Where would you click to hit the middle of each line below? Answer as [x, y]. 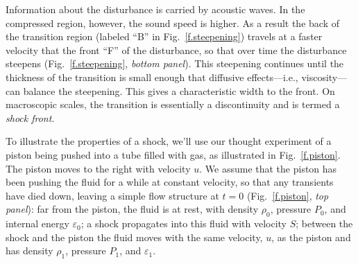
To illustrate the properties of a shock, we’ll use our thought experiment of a [169, 141]
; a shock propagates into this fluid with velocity [184, 223]
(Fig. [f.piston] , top [288, 195]
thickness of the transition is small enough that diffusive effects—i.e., [152, 77]
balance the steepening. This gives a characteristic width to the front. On [179, 90]
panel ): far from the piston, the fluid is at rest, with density [132, 209]
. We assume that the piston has [268, 168]
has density [29, 250]
